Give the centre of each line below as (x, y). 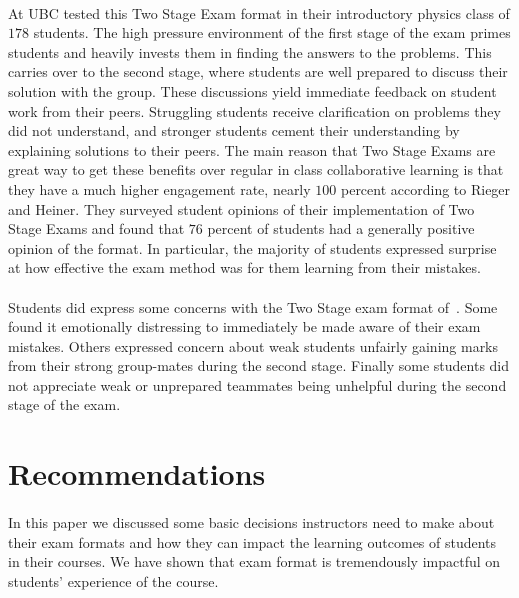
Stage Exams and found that (96, 228)
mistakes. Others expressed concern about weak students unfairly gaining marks (253, 345)
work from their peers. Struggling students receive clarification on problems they (254, 110)
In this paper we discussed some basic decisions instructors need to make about (251, 522)
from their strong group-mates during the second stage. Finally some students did (259, 365)
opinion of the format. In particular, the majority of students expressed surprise (252, 247)
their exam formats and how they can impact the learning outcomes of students (252, 541)
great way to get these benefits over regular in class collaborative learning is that (256, 169)
